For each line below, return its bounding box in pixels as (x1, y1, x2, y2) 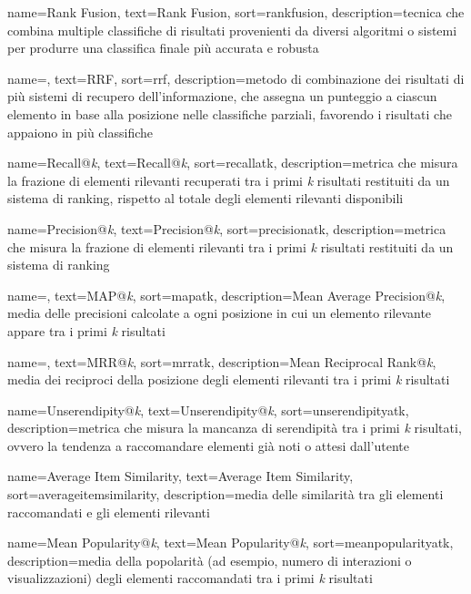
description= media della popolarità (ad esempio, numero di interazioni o (7, 550, 412, 569)
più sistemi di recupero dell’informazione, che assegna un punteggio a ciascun (7, 87, 437, 106)
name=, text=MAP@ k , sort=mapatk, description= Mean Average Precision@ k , (7, 285, 446, 304)
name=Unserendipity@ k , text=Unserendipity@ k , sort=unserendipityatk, (7, 400, 409, 419)
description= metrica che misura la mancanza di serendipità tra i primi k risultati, (7, 418, 462, 437)
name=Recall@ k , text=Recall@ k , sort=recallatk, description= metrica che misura (7, 153, 458, 172)
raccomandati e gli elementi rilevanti (7, 502, 210, 521)
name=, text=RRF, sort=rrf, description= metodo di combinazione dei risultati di (7, 68, 465, 87)
